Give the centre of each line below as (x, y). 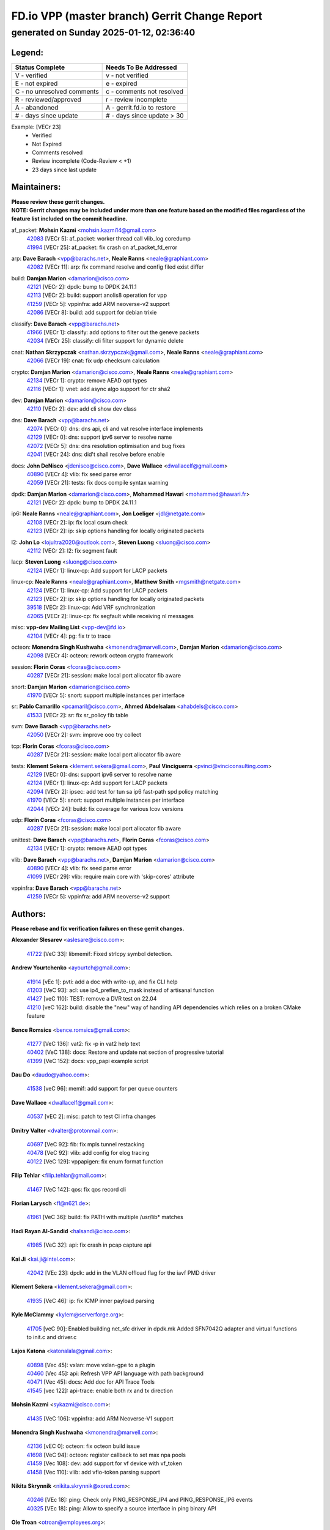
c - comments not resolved (145, 91)
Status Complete (40, 67)
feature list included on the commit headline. (69, 219)
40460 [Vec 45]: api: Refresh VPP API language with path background (115, 1373)
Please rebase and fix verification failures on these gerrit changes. (98, 928)
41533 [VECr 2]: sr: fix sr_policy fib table (77, 715)
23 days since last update (64, 170)
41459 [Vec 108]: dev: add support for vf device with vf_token (105, 1463)
